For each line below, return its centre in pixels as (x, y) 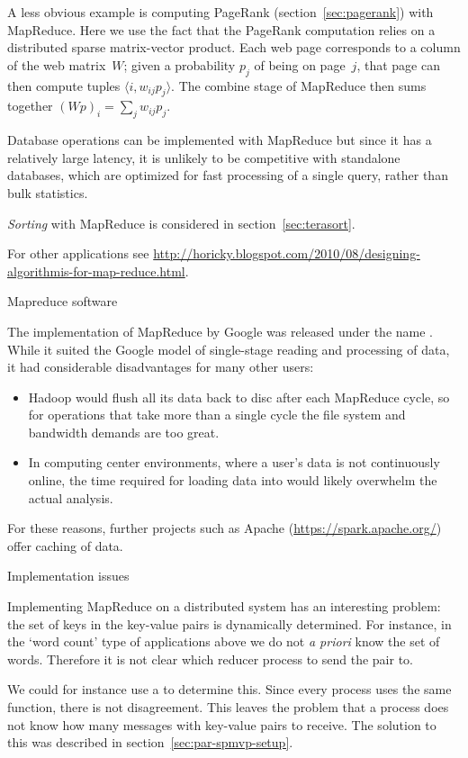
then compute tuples (64, 85)
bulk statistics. (48, 192)
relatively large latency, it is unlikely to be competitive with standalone (204, 157)
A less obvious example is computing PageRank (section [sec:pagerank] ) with (220, 12)
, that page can (398, 64)
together (30, 106)
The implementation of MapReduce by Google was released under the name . (220, 331)
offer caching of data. (65, 545)
